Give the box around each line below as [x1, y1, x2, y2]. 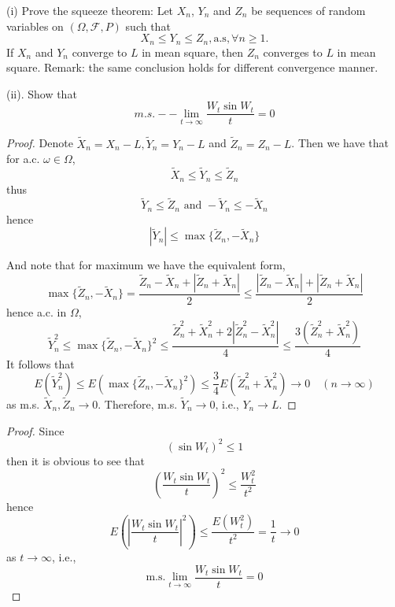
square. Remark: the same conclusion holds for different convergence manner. [6, 59, 378, 76]
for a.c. [6, 150, 40, 167]
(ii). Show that [6, 85, 77, 102]
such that [125, 17, 171, 34]
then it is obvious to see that [6, 452, 145, 468]
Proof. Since [6, 422, 65, 439]
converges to [263, 43, 323, 60]
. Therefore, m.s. [98, 395, 178, 412]
